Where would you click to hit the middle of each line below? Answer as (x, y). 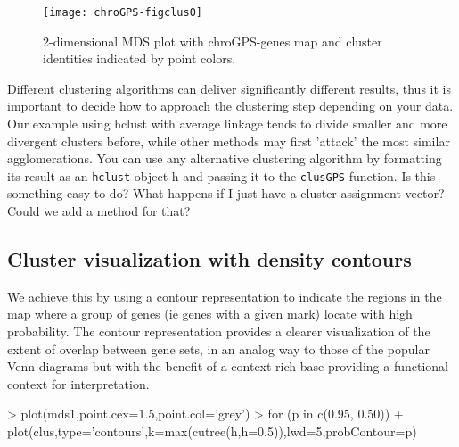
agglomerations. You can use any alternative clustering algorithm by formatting (225, 158)
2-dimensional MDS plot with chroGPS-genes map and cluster (213, 41)
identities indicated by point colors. (139, 58)
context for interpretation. (78, 383)
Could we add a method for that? (99, 211)
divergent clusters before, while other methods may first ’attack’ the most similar (229, 141)
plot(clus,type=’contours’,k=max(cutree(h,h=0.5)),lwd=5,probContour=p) (212, 431)
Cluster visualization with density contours (209, 259)
